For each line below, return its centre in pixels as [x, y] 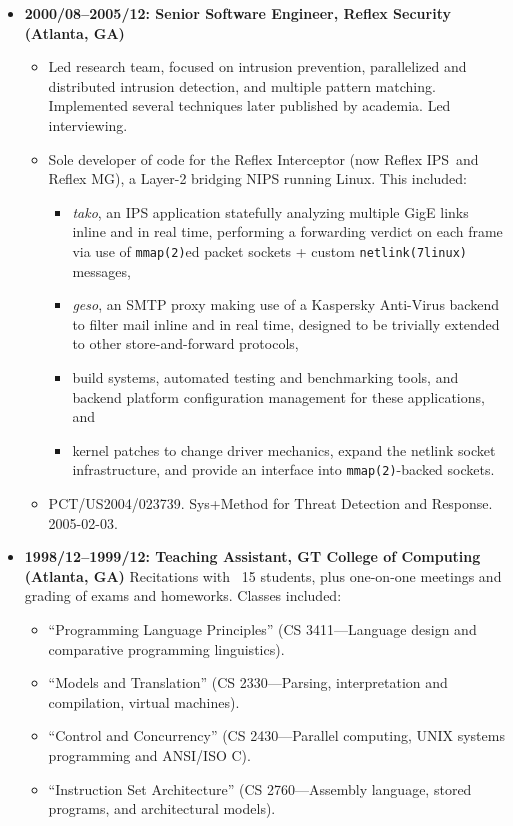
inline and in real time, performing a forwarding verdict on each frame [287, 231]
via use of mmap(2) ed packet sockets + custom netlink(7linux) [269, 250]
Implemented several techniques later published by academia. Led [249, 105]
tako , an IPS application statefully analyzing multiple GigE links [270, 211]
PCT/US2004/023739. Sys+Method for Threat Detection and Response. [270, 503]
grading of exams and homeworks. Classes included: [183, 595]
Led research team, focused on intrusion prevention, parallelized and [257, 66]
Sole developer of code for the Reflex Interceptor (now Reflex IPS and [263, 158]
